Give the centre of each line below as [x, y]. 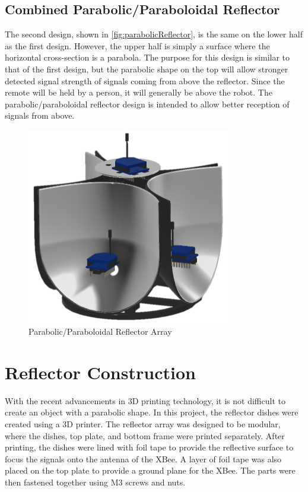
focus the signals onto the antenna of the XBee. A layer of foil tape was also [143, 458]
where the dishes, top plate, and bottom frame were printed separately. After [145, 435]
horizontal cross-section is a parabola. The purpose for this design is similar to [147, 57]
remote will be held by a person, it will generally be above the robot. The [139, 92]
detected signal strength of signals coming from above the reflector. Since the [145, 80]
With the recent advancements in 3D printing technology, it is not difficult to [145, 400]
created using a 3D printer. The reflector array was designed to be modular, [143, 423]
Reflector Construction [100, 372]
